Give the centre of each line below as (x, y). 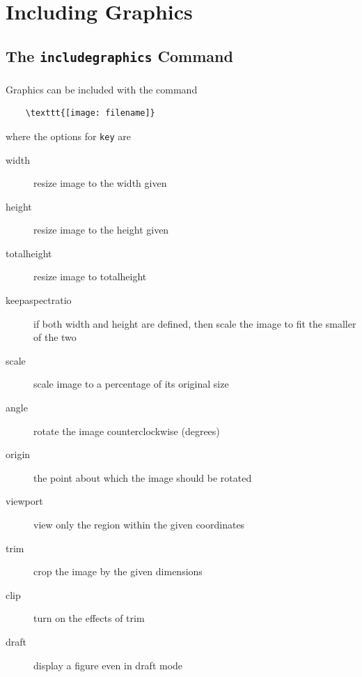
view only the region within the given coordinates (139, 524)
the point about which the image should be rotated (143, 477)
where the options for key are (68, 136)
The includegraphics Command (119, 55)
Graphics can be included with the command (102, 89)
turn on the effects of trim (89, 618)
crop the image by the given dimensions (118, 571)
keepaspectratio (39, 300)
